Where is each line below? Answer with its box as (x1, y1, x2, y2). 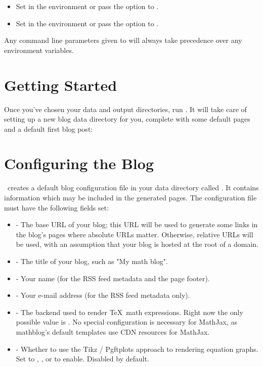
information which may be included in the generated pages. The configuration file (4, 192, 257, 202)
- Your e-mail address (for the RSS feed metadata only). (16, 290, 190, 300)
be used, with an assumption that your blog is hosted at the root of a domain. (16, 239, 259, 249)
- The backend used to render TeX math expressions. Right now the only (16, 306, 243, 317)
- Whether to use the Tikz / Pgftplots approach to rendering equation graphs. (16, 343, 258, 354)
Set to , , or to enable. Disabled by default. (16, 353, 150, 364)
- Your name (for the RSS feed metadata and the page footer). (16, 273, 210, 283)
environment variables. (4, 44, 74, 55)
